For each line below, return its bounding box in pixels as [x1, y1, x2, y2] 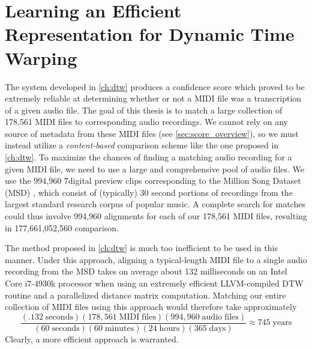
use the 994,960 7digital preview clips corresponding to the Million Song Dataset [5, 174, 301, 187]
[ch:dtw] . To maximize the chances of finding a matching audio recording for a [5, 151, 292, 163]
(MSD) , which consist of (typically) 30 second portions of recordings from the [5, 186, 293, 198]
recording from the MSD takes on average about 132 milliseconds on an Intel [5, 265, 287, 278]
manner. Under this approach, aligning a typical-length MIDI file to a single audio [5, 253, 307, 266]
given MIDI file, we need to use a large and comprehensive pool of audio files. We [5, 162, 305, 175]
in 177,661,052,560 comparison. [5, 221, 119, 234]
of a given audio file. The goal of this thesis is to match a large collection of [5, 103, 283, 116]
